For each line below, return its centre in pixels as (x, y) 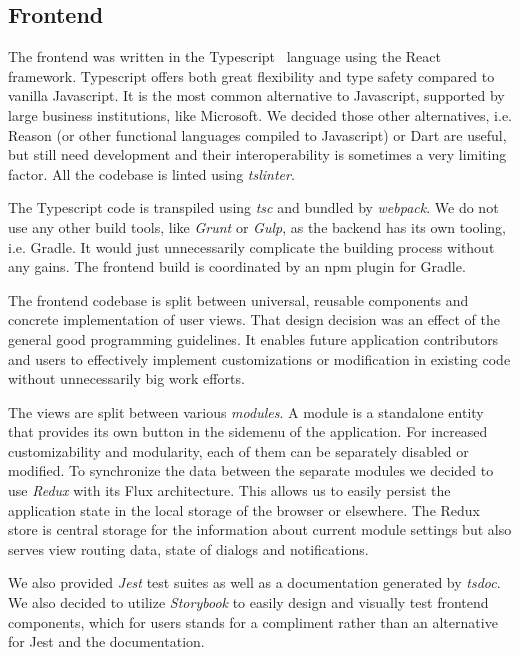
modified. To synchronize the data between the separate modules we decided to (251, 470)
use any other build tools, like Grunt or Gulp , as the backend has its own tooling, (257, 226)
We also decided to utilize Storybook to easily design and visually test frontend (248, 602)
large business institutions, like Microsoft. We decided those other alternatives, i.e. (260, 114)
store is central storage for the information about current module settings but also (260, 529)
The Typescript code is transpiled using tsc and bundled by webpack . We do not (253, 207)
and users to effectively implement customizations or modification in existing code (259, 358)
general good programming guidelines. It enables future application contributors (253, 338)
